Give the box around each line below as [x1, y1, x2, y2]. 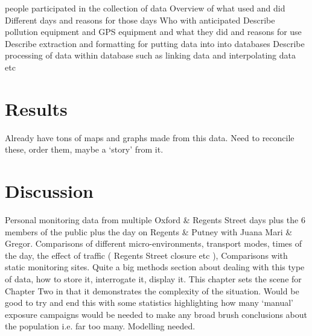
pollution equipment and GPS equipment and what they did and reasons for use [5, 25, 302, 38]
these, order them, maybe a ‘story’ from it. [5, 143, 164, 156]
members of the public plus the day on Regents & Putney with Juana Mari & [5, 225, 293, 238]
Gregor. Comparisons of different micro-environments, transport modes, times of [5, 237, 302, 250]
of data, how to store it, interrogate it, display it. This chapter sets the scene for [5, 272, 302, 285]
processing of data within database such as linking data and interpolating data [5, 49, 296, 62]
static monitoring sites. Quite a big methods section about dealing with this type [5, 261, 305, 273]
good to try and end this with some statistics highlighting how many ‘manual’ [5, 296, 294, 309]
